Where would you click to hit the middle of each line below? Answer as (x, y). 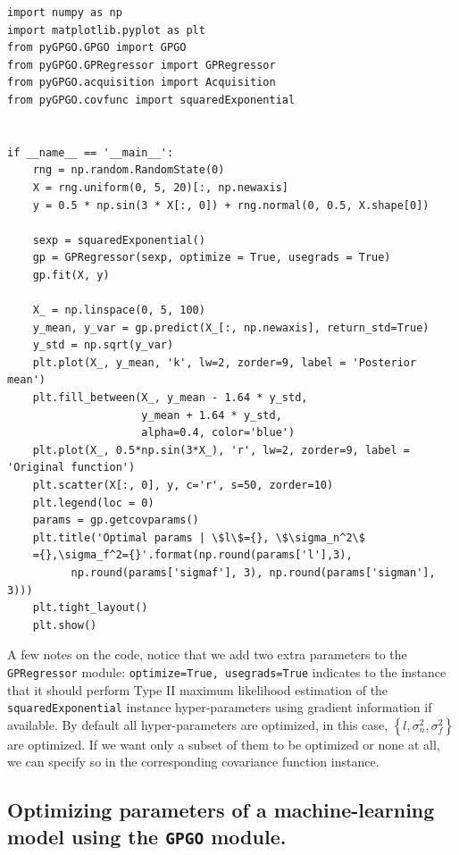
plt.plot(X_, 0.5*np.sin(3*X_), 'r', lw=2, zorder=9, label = (221, 450)
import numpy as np (65, 13)
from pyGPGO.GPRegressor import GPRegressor (142, 65)
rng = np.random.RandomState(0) (129, 170)
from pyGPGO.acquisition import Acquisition (142, 83)
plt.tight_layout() (90, 608)
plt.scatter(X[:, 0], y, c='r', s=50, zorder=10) (183, 486)
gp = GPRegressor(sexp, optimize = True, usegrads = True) (212, 258)
